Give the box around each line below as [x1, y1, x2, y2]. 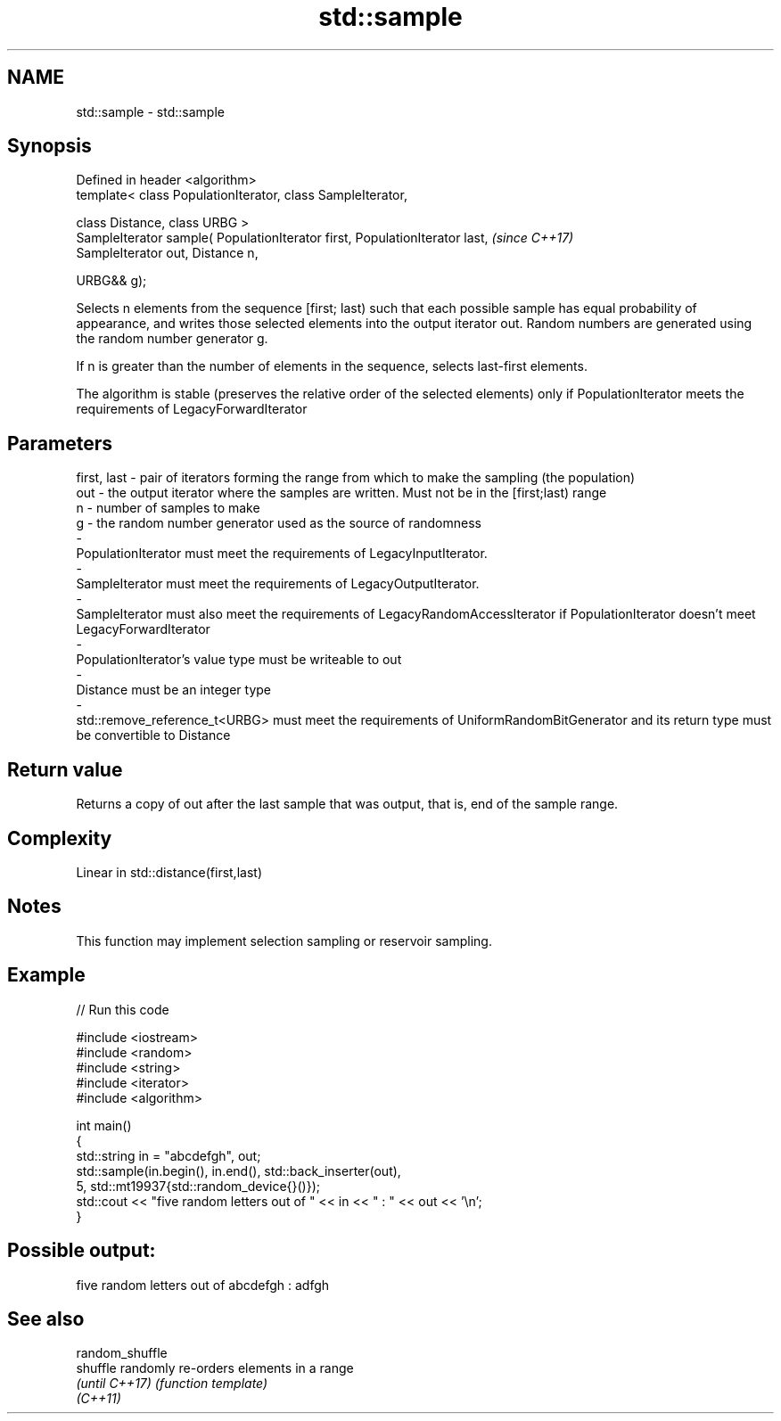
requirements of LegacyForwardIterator [76, 401, 308, 417]
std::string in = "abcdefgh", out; [76, 1147, 261, 1163]
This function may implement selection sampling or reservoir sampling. [76, 932, 492, 949]
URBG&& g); [76, 273, 147, 289]
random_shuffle [76, 1345, 168, 1361]
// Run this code [76, 1001, 169, 1017]
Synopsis [7, 135, 92, 158]
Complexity [7, 826, 112, 850]
